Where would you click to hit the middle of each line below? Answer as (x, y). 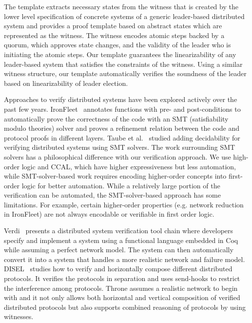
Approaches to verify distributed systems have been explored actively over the (121, 99)
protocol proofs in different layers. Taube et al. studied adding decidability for (122, 137)
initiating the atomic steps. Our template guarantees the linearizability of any (120, 54)
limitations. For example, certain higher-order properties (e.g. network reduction (124, 204)
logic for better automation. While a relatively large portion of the (121, 185)
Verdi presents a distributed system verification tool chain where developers (119, 231)
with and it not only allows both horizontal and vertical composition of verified (122, 297)
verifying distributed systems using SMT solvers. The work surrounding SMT (120, 147)
